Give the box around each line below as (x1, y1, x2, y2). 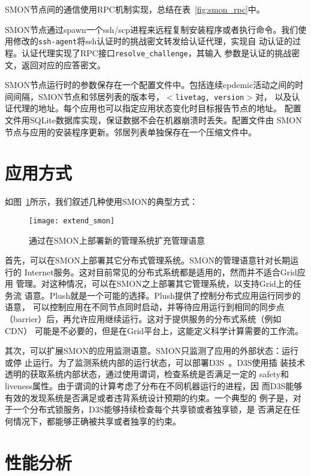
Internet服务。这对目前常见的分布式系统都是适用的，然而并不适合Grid (24, 265, 297, 278)
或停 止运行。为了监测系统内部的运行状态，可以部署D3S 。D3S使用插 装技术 (5, 356, 306, 368)
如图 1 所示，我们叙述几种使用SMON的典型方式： (5, 195, 198, 208)
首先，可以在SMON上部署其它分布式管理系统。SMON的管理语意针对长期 (5, 254, 291, 266)
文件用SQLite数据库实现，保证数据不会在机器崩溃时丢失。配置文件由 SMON (5, 113, 302, 126)
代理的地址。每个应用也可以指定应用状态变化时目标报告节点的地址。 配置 (13, 102, 301, 114)
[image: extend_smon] (29, 216, 115, 225)
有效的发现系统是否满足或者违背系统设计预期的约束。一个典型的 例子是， (5, 391, 293, 404)
